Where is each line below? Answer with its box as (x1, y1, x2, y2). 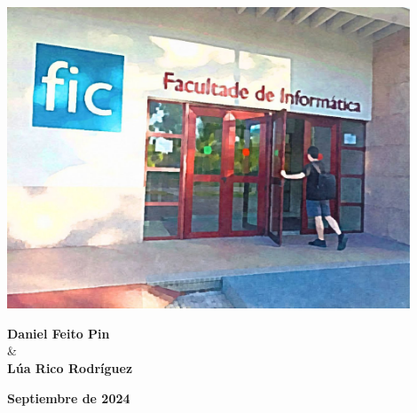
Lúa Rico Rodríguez (7, 358, 133, 377)
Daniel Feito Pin (7, 323, 110, 342)
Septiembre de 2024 (7, 388, 130, 407)
